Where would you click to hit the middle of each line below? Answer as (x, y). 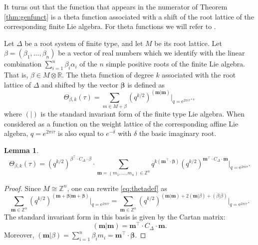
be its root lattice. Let (188, 43)
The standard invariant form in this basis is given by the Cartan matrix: (115, 217)
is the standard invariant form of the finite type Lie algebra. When (142, 114)
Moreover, (19, 235)
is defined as (146, 84)
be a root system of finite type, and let (84, 43)
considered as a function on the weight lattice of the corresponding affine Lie (121, 123)
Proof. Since (22, 188)
